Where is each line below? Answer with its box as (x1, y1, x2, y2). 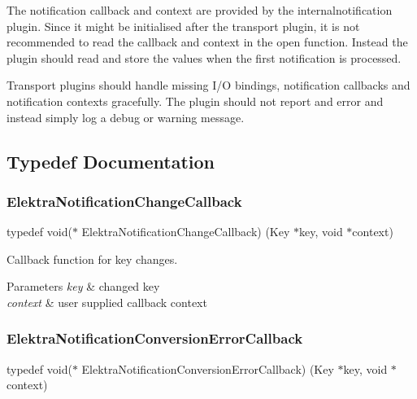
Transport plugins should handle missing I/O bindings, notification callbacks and (7, 77, 410, 94)
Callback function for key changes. (7, 250, 178, 267)
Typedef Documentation (7, 148, 215, 173)
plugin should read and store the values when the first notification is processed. (7, 49, 402, 66)
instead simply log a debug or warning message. (7, 108, 245, 125)
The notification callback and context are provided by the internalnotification (7, 2, 393, 18)
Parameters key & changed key (7, 278, 160, 295)
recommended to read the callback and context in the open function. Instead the (7, 33, 408, 50)
